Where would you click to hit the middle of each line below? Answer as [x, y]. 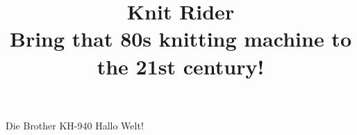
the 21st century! [181, 66]
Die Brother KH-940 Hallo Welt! [75, 125]
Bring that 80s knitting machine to [181, 39]
